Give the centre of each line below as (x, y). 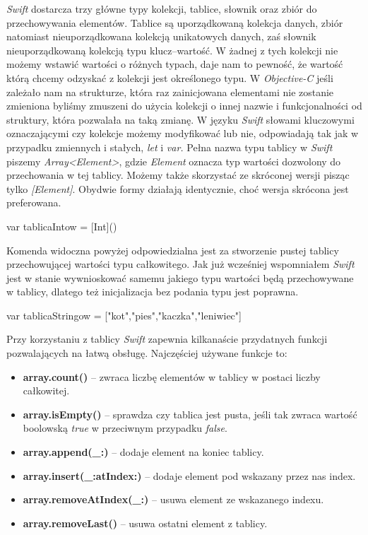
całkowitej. (46, 390)
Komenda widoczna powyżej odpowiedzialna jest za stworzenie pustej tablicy (173, 250)
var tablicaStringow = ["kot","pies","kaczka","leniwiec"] (124, 315)
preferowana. (34, 202)
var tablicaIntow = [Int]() (62, 226)
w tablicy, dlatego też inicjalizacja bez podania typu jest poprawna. (153, 292)
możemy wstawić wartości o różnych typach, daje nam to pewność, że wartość (175, 64)
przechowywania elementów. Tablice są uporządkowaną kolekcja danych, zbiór (175, 22)
